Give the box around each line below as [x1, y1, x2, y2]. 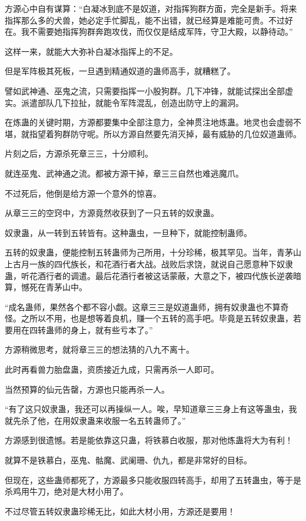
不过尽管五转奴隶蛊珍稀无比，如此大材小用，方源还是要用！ [5, 505, 235, 517]
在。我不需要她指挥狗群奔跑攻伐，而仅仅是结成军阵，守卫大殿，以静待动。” [5, 25, 293, 38]
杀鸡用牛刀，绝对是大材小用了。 [5, 485, 128, 497]
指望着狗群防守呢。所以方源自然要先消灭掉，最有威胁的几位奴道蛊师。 [29, 127, 301, 140]
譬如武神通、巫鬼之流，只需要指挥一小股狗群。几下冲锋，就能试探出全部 [5, 84, 285, 97]
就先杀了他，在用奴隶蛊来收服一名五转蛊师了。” [5, 414, 186, 426]
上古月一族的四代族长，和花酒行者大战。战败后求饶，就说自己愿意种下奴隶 [5, 257, 293, 270]
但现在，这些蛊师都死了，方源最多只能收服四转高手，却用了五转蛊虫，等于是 [5, 473, 301, 486]
